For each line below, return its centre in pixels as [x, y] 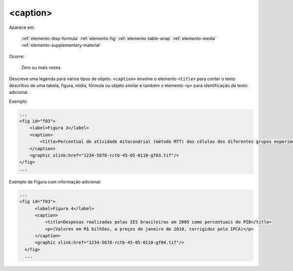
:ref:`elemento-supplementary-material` [61, 45]
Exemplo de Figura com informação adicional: [55, 181]
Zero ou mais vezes [41, 68]
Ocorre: [17, 56]
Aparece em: [22, 27]
